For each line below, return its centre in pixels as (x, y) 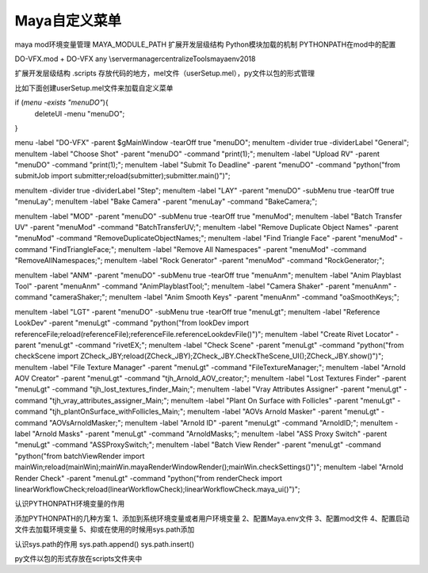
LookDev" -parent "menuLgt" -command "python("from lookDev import (132, 323)
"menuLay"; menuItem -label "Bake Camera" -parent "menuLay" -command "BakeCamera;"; (166, 201)
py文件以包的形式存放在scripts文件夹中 (78, 558)
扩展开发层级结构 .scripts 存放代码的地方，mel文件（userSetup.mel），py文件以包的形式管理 (165, 73)
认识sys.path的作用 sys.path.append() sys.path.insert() (104, 544)
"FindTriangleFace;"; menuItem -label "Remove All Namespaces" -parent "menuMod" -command (208, 249)
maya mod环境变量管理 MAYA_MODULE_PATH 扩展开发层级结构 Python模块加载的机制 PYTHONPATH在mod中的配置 (205, 44)
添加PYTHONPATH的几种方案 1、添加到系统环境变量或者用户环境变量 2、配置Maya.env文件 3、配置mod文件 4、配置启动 (212, 518)
